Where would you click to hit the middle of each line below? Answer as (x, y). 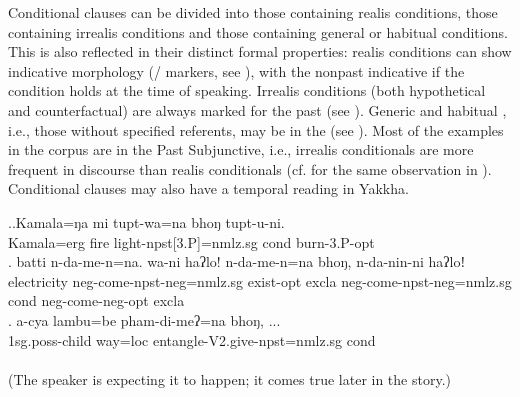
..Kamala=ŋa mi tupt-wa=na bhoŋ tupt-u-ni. (146, 221)
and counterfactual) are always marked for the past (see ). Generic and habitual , (257, 109)
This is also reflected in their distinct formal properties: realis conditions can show (260, 51)
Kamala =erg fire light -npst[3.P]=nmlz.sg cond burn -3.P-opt (191, 241)
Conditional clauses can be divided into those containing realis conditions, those (253, 12)
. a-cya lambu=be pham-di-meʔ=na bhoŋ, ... (144, 319)
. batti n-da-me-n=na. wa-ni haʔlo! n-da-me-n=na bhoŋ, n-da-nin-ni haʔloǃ (237, 261)
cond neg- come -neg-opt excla (96, 300)
